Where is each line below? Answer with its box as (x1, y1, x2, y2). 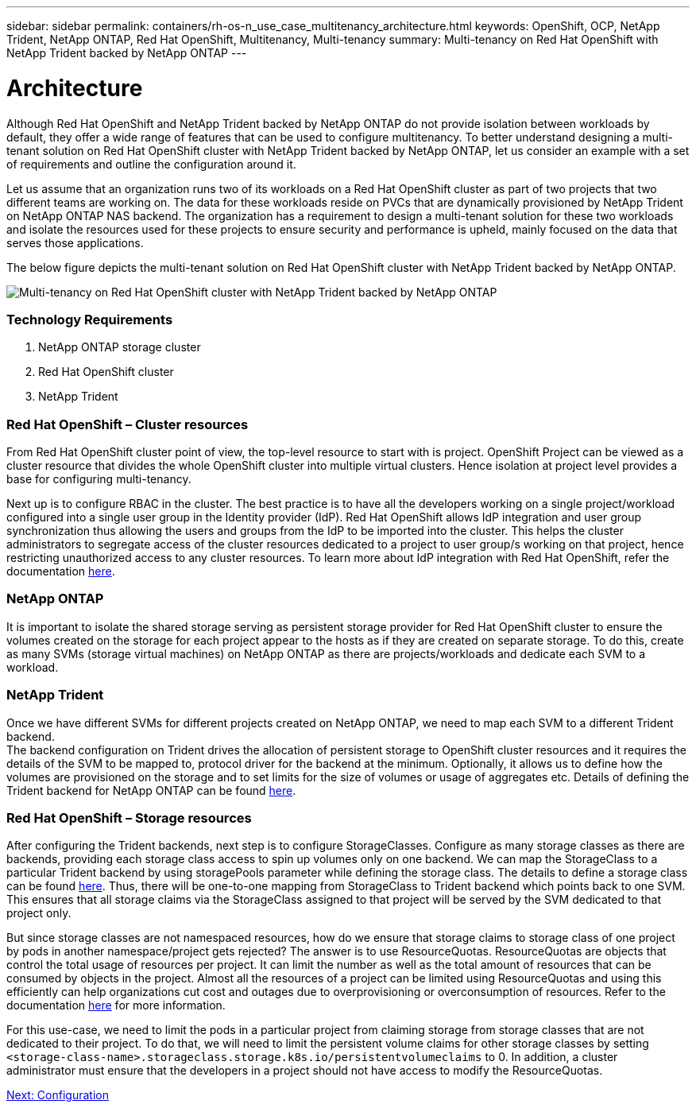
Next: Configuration (6, 1088, 109, 1102)
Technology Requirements (6, 311, 173, 327)
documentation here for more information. (6, 998, 226, 1013)
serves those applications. (6, 235, 144, 250)
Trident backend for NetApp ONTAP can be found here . (6, 783, 296, 797)
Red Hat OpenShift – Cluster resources (6, 416, 249, 432)
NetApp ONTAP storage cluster (38, 340, 201, 354)
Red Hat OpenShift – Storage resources (6, 809, 252, 826)
